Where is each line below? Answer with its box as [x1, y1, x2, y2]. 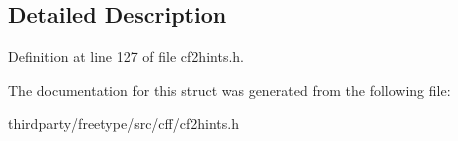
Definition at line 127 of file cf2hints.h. [8, 46, 244, 67]
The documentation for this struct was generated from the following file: [8, 79, 451, 100]
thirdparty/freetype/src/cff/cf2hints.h [8, 113, 239, 134]
